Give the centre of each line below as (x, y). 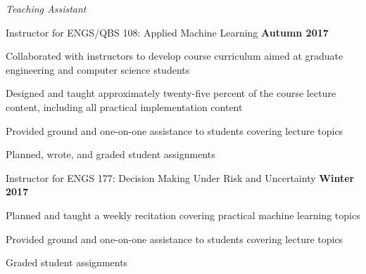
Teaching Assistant (46, 8)
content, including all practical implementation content (124, 106)
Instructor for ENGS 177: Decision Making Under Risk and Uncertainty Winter (180, 177)
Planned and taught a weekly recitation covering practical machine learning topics (183, 215)
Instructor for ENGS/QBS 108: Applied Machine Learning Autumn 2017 (167, 32)
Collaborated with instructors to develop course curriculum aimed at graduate (175, 56)
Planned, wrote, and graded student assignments (111, 154)
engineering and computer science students (98, 69)
